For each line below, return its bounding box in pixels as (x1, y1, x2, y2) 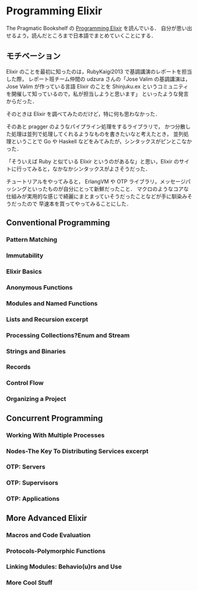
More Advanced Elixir (6, 513, 87, 523)
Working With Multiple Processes (6, 431, 105, 439)
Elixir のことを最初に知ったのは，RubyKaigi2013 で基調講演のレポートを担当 (6, 68, 193, 75)
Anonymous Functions (6, 283, 73, 292)
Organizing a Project (6, 395, 66, 403)
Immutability (6, 251, 44, 260)
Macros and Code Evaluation (6, 530, 91, 539)
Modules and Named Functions (6, 299, 98, 307)
